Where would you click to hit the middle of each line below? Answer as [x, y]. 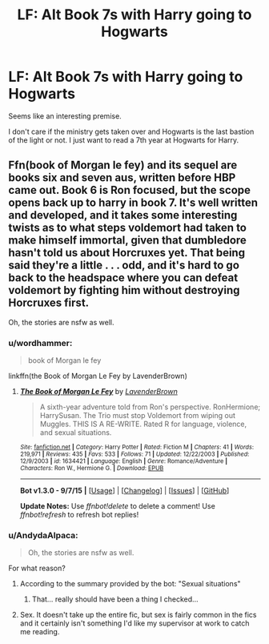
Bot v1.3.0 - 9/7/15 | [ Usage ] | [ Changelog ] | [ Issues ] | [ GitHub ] [124, 491]
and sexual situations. [76, 433]
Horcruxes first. [49, 303]
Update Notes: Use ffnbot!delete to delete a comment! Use [118, 506]
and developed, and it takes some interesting [123, 215]
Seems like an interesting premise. [65, 116]
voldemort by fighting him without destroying [124, 290]
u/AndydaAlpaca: [43, 535]
